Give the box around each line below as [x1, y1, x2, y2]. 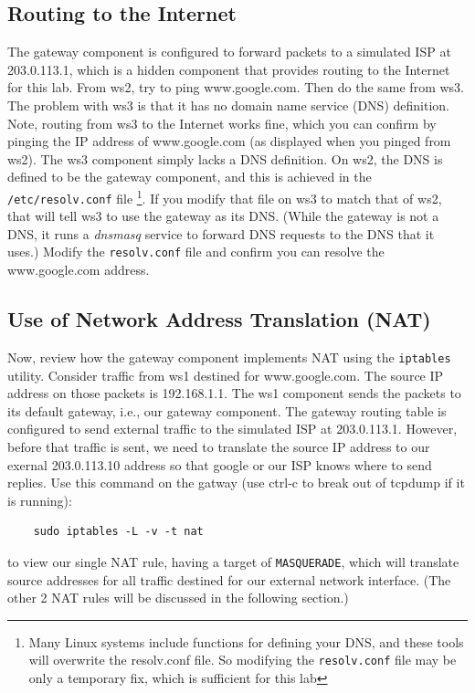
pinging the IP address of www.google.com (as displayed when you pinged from [7, 131, 451, 151]
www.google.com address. [7, 260, 150, 279]
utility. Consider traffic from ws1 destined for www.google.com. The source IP [7, 365, 444, 384]
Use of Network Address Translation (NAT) [7, 305, 431, 333]
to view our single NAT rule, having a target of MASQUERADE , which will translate [7, 551, 459, 571]
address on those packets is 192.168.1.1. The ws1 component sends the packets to [7, 383, 461, 403]
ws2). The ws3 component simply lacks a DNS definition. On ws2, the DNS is [7, 149, 443, 168]
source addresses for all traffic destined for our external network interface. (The [7, 570, 451, 589]
